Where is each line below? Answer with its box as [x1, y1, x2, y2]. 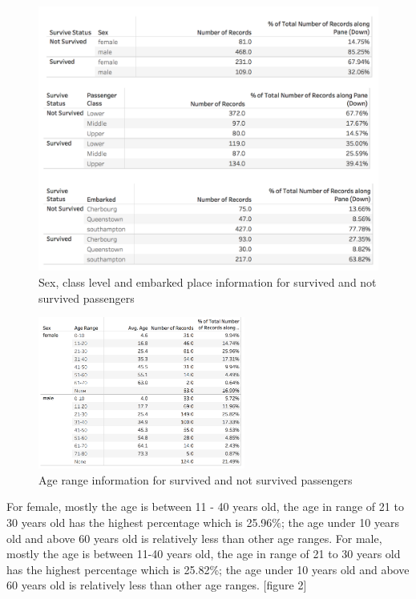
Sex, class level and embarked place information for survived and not [38, 274, 377, 291]
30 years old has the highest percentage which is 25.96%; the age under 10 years [6, 513, 400, 530]
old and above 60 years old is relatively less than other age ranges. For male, [6, 529, 382, 546]
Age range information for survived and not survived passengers [38, 471, 353, 488]
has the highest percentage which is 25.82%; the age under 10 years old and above [6, 561, 410, 577]
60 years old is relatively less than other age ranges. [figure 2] [6, 577, 307, 593]
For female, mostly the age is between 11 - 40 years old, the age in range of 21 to [6, 498, 404, 515]
